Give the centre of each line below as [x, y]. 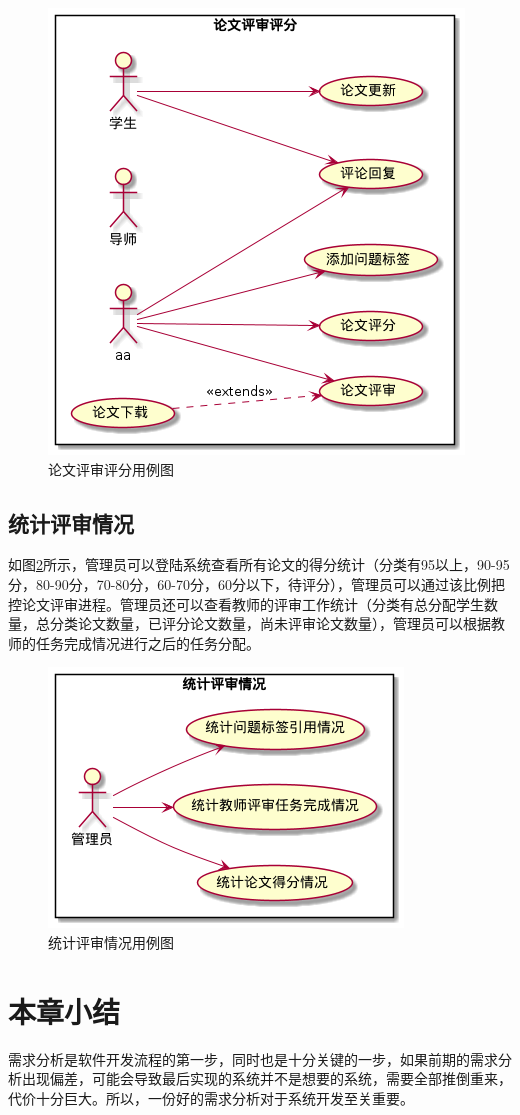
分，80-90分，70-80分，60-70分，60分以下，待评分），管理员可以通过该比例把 [256, 583]
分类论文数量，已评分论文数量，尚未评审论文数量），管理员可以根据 [270, 623]
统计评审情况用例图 [111, 941]
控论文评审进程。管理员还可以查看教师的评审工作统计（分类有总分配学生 [246, 603]
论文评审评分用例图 [111, 468]
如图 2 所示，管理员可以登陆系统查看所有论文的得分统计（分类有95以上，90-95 [259, 564]
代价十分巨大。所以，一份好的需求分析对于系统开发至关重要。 [211, 1097]
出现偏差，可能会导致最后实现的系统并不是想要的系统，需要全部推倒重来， [266, 1078]
